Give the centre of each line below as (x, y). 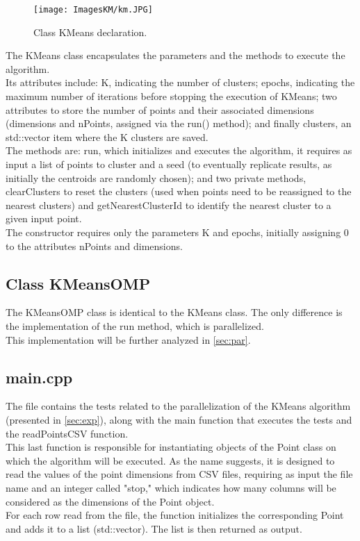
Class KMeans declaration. (90, 32)
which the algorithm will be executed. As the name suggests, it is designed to (170, 460)
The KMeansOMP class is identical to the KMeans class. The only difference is (174, 312)
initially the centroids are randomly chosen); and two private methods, (156, 177)
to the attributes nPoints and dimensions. (94, 245)
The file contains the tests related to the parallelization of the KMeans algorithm (178, 406)
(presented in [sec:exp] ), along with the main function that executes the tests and (179, 419)
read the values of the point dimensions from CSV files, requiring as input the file (179, 474)
